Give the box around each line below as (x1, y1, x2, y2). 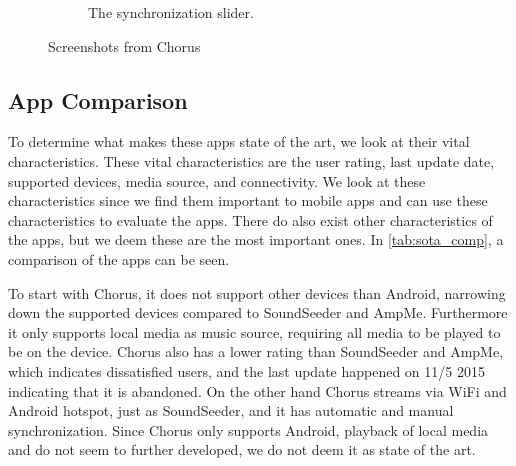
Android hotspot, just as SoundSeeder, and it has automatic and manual (8, 400, 454, 421)
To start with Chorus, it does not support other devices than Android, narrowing (8, 282, 506, 303)
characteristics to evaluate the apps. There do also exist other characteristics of (8, 209, 493, 230)
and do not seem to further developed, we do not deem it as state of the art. (8, 439, 476, 460)
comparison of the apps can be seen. (8, 248, 230, 269)
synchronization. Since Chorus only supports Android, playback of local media (8, 419, 489, 440)
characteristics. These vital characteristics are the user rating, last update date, (8, 150, 495, 171)
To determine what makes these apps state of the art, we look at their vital (8, 131, 470, 152)
